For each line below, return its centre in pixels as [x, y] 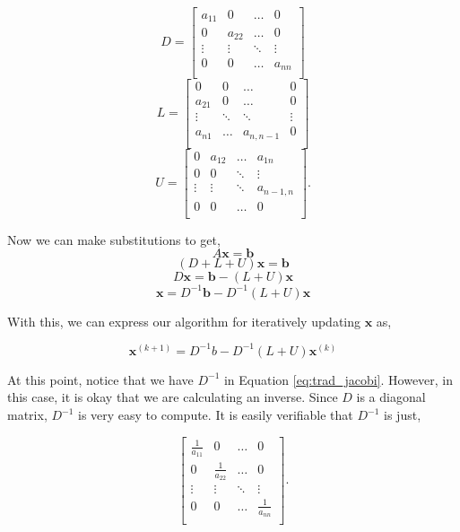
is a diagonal [391, 397]
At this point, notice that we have [100, 379]
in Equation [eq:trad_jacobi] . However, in [338, 379]
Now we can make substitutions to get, [114, 239]
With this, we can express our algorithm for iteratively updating [184, 321]
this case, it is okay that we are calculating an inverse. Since [173, 397]
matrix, [27, 415]
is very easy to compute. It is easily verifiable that [216, 415]
